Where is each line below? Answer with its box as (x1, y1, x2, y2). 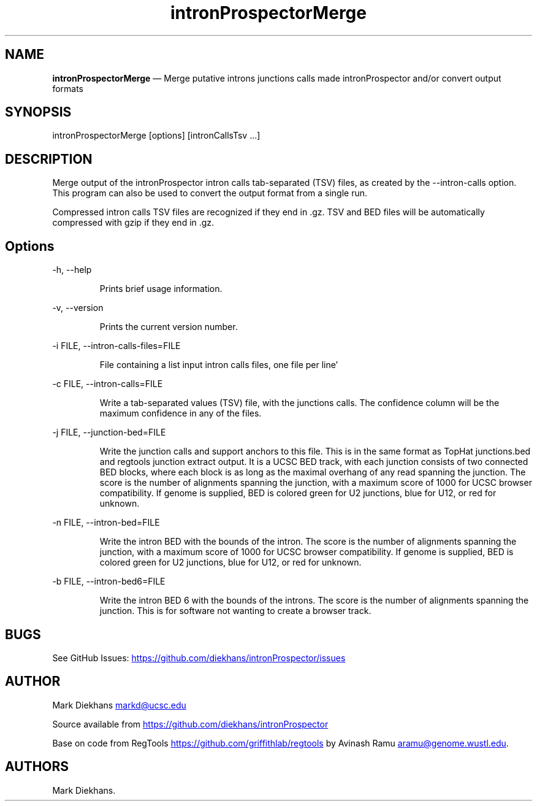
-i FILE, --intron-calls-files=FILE (52, 340, 181, 351)
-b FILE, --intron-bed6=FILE (52, 576, 166, 587)
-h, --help (52, 264, 92, 275)
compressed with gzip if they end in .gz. (52, 217, 215, 228)
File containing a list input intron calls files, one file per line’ (99, 359, 338, 370)
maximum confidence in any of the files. (99, 408, 262, 419)
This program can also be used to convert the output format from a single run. (52, 188, 368, 199)
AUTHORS (5, 759, 69, 775)
